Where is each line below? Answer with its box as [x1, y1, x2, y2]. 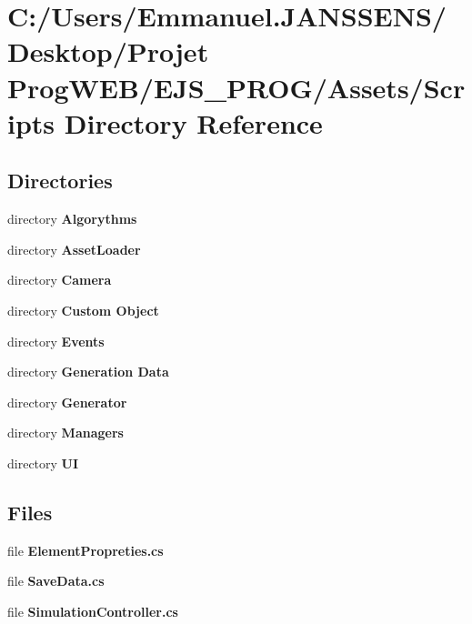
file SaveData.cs [7, 571, 105, 590]
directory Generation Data [7, 362, 169, 381]
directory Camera [7, 270, 112, 289]
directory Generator [7, 392, 127, 411]
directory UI [7, 453, 79, 472]
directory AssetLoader [7, 239, 141, 258]
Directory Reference [64, 104, 323, 141]
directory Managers [7, 423, 124, 442]
